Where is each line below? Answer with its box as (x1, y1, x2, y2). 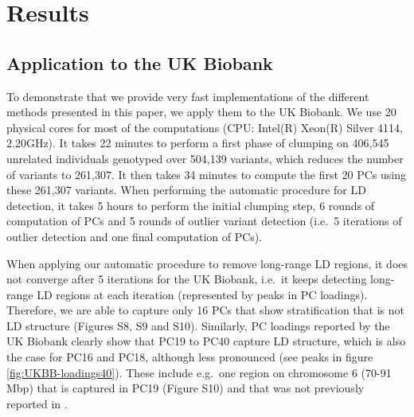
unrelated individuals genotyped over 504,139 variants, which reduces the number (6, 150, 404, 166)
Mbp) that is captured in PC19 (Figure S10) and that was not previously (6, 380, 365, 396)
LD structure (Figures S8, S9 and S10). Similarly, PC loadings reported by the (6, 317, 390, 333)
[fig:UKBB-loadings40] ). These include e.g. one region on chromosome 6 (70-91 (6, 364, 392, 380)
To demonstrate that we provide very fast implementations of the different (6, 88, 369, 104)
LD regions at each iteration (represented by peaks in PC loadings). (37, 286, 368, 302)
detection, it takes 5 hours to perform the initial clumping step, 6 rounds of (6, 197, 375, 213)
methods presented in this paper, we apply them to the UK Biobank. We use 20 (6, 103, 396, 120)
